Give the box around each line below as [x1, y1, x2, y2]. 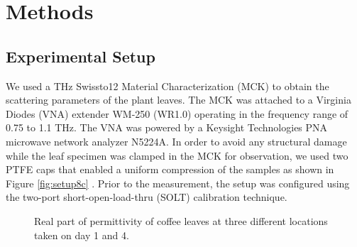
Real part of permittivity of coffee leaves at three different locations [34, 213, 328, 228]
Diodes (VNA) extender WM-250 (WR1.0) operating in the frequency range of [6, 106, 348, 121]
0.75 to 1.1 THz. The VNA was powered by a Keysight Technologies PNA [6, 120, 328, 135]
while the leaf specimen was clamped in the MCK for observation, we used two [6, 148, 348, 163]
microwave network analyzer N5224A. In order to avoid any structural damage [6, 133, 347, 148]
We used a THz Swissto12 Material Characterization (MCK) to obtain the [6, 78, 329, 93]
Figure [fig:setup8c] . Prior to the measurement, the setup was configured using [6, 175, 350, 190]
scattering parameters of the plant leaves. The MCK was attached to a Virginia [6, 92, 351, 107]
